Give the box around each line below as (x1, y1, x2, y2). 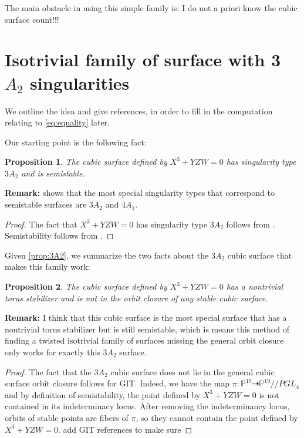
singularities (30, 70, 130, 94)
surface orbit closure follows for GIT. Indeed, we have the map (5, 377, 230, 389)
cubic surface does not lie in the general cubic (110, 365, 275, 378)
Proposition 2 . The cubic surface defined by (5, 280, 167, 293)
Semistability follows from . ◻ (5, 229, 114, 242)
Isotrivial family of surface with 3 (5, 47, 281, 72)
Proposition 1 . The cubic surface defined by (5, 155, 167, 168)
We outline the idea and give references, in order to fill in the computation (5, 104, 273, 117)
